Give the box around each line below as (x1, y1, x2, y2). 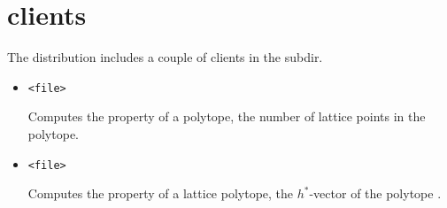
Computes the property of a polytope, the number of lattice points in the (27, 107, 426, 126)
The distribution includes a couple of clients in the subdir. (7, 48, 323, 66)
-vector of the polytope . (309, 184, 442, 203)
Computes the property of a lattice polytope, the (27, 184, 294, 203)
